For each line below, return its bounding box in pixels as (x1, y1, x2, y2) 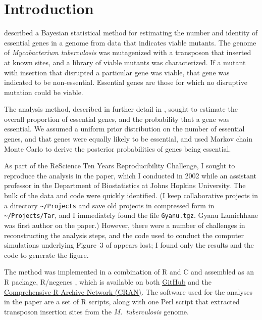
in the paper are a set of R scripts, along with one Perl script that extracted (4, 296, 240, 307)
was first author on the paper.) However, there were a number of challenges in (4, 219, 245, 230)
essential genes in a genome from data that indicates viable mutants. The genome (4, 37, 256, 48)
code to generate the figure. (4, 249, 89, 260)
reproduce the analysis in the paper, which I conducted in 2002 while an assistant (4, 170, 256, 180)
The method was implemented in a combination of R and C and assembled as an (4, 266, 254, 277)
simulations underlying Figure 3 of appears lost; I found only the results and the (4, 240, 254, 250)
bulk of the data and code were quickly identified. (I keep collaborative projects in (4, 190, 258, 201)
